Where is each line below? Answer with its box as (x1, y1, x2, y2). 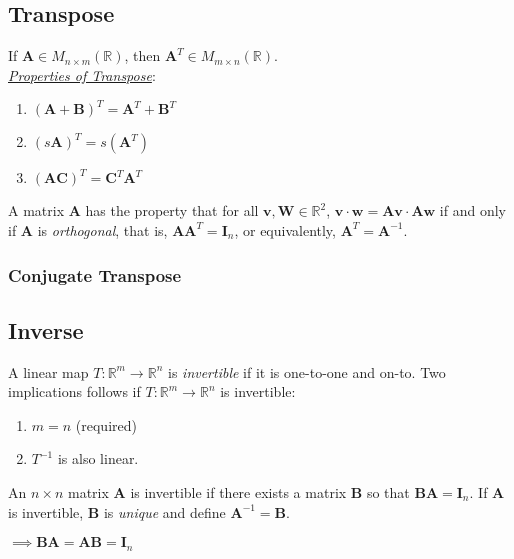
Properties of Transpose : (8, 64, 156, 85)
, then (124, 45, 161, 66)
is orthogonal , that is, (37, 219, 168, 240)
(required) (75, 414, 137, 435)
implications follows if (8, 381, 141, 402)
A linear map (8, 361, 89, 382)
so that (366, 482, 410, 502)
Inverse (8, 314, 84, 345)
